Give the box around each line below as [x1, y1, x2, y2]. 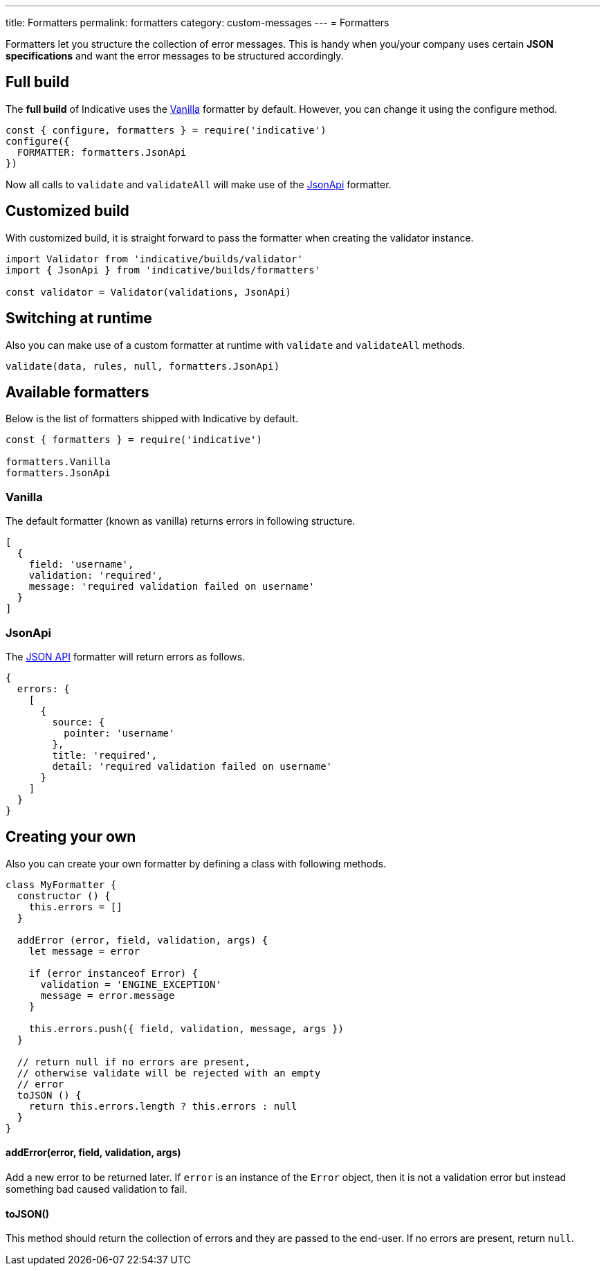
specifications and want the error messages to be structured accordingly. [6, 50, 344, 62]
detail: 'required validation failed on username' [52, 760, 333, 772]
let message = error [28, 945, 140, 957]
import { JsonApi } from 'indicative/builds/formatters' [6, 264, 321, 276]
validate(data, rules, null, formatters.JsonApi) [6, 360, 280, 372]
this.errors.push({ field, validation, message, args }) [28, 1022, 344, 1034]
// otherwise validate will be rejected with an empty [17, 1067, 321, 1079]
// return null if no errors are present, [17, 1056, 251, 1067]
